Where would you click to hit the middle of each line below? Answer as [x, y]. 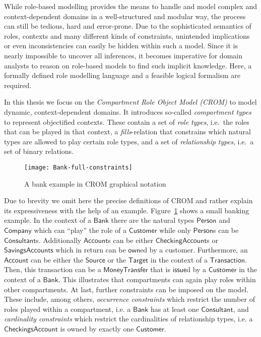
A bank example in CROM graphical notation [95, 183]
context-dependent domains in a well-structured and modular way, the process [125, 16]
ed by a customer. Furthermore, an [194, 250]
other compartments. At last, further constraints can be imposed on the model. [126, 289]
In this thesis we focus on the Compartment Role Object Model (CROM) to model [130, 102]
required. [18, 85]
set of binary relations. [39, 151]
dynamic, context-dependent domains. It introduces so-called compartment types [128, 111]
